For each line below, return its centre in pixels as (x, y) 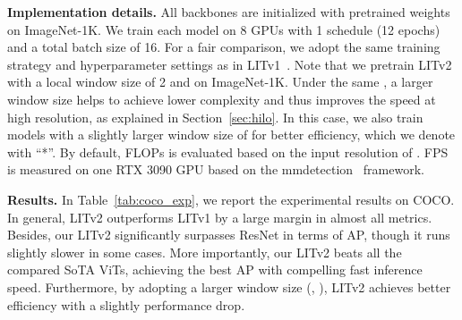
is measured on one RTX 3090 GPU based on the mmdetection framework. (216, 169)
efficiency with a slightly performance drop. (126, 304)
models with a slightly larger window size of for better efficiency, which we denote (231, 135)
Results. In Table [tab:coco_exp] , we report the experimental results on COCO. (231, 199)
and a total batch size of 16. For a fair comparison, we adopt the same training (224, 47)
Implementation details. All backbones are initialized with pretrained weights (229, 12)
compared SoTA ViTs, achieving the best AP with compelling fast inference (215, 269)
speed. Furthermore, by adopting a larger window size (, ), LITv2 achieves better (229, 286)
